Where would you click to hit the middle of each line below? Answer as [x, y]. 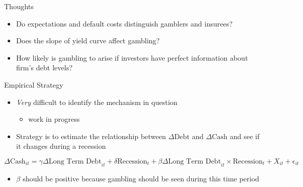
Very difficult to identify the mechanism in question [97, 102]
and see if [245, 136]
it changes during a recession [61, 146]
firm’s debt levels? [44, 68]
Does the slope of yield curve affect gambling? [88, 41]
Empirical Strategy [34, 84]
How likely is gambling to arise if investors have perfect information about [132, 57]
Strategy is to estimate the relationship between [91, 136]
